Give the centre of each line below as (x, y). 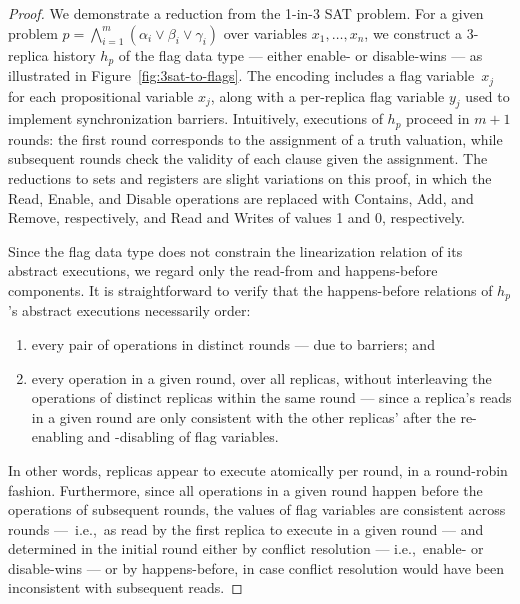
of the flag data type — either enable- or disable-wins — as (300, 54)
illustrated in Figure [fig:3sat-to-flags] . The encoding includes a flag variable (241, 75)
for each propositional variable (101, 95)
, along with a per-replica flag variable (327, 95)
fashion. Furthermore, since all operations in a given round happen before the (245, 489)
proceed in (438, 118)
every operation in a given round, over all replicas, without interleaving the (261, 377)
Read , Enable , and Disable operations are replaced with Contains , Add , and (241, 197)
